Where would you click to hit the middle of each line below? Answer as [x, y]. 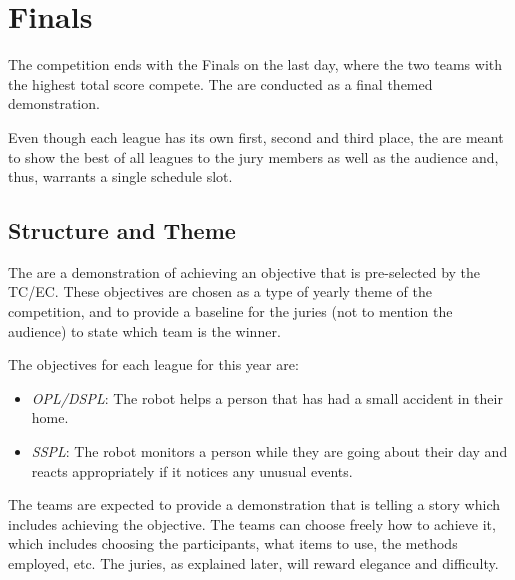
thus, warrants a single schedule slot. [120, 176]
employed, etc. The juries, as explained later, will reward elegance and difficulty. [253, 563]
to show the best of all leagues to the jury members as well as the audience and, [253, 156]
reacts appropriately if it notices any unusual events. [192, 470]
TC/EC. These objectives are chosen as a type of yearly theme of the [220, 291]
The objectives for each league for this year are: [153, 364]
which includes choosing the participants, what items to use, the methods [233, 543]
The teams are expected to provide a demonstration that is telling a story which [254, 504]
